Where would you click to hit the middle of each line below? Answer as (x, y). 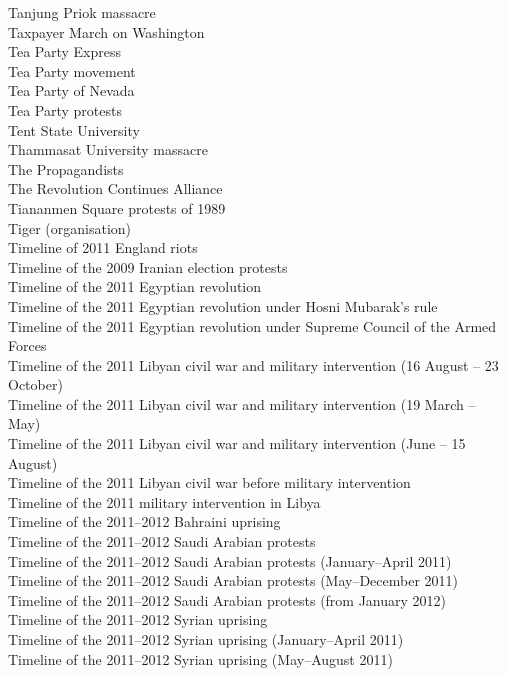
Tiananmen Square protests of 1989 (117, 207)
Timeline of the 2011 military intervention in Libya (164, 501)
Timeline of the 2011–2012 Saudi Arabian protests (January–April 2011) (230, 560)
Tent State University (74, 129)
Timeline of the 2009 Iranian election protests (148, 266)
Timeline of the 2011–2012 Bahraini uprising (144, 521)
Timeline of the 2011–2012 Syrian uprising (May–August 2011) (200, 658)
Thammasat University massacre (108, 149)
